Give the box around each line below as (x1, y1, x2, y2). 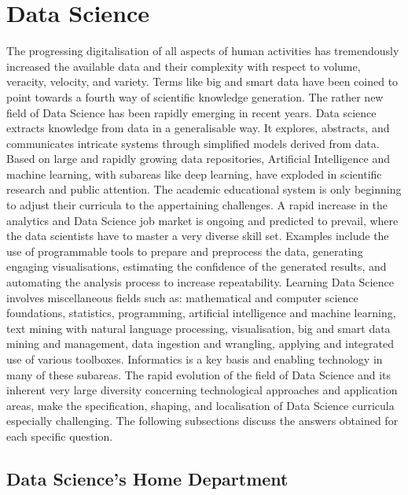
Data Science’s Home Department (6, 466, 289, 490)
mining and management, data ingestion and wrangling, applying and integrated (6, 335, 394, 352)
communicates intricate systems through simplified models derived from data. (6, 135, 380, 151)
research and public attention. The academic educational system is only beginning (6, 181, 402, 198)
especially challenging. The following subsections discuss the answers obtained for (6, 412, 399, 429)
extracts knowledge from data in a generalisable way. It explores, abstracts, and (6, 120, 390, 136)
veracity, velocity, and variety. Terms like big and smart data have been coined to (6, 73, 399, 90)
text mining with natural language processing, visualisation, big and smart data (6, 320, 391, 336)
